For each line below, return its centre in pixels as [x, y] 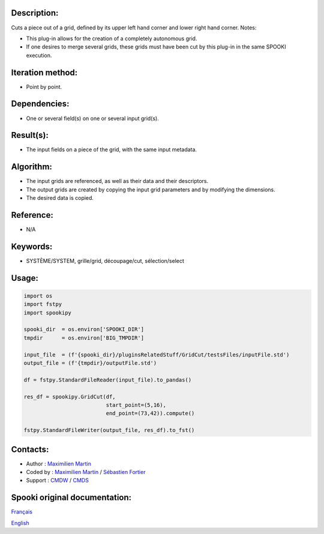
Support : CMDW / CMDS [58, 481]
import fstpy [43, 304]
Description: [35, 13]
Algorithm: [31, 167]
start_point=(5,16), [136, 405]
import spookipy [48, 313]
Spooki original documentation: [71, 498]
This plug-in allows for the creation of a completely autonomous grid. [112, 38]
